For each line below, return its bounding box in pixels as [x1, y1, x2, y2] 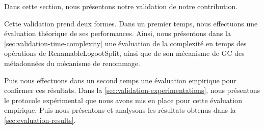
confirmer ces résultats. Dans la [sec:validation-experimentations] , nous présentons [4, 85, 260, 95]
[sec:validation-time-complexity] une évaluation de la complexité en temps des [4, 38, 247, 48]
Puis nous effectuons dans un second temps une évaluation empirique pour [4, 75, 236, 85]
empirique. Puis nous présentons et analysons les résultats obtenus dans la [4, 105, 236, 115]
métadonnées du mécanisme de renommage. [4, 57, 140, 68]
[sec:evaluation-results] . [4, 114, 76, 125]
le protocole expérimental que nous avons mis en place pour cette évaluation [4, 94, 242, 105]
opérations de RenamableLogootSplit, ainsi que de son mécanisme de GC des [4, 48, 245, 58]
